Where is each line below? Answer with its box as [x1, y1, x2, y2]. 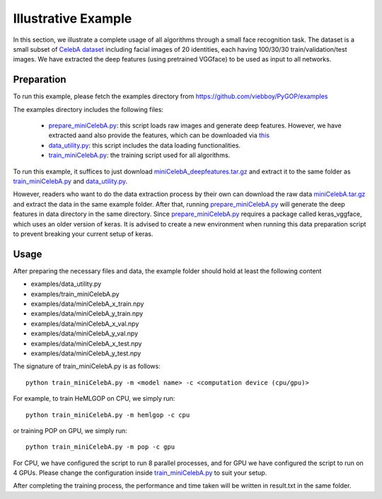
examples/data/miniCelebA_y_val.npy [30, 329, 139, 338]
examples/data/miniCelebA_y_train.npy [30, 309, 144, 318]
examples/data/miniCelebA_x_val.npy [30, 319, 139, 328]
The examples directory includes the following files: [13, 105, 164, 113]
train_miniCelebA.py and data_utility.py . [13, 177, 128, 185]
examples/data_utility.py [30, 280, 102, 288]
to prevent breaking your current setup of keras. [13, 229, 154, 238]
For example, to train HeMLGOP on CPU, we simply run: [13, 394, 175, 403]
